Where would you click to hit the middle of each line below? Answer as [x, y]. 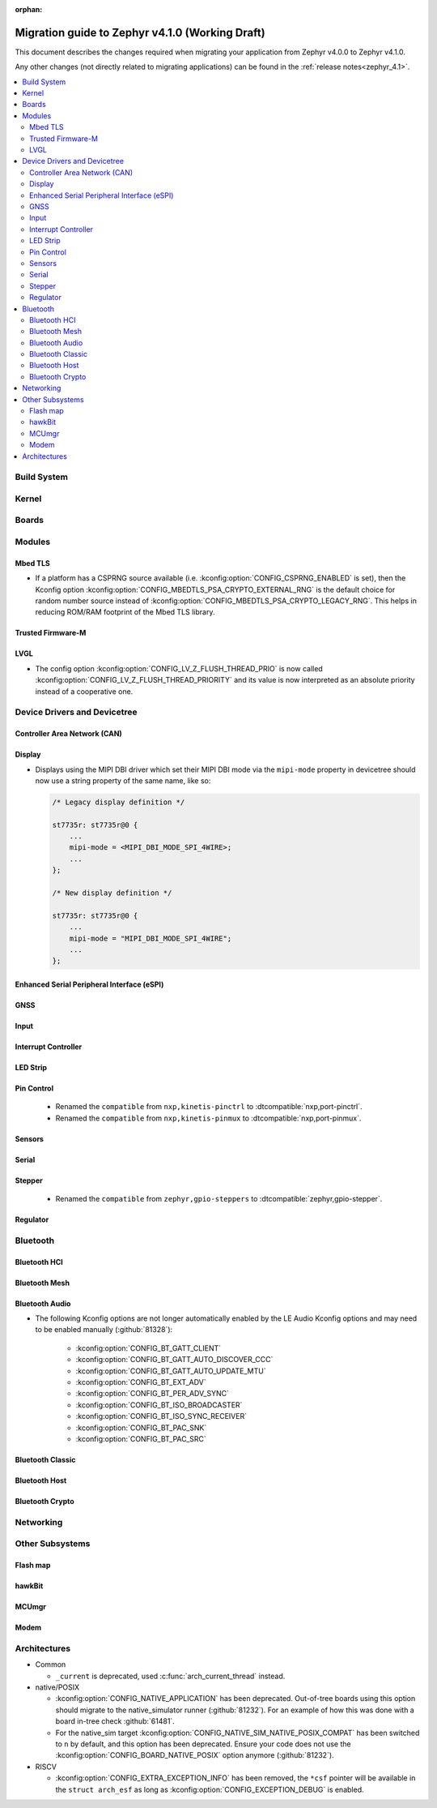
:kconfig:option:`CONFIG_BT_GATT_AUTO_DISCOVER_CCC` [174, 1360]
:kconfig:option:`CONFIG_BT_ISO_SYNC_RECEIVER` [161, 1416]
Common [51, 1664]
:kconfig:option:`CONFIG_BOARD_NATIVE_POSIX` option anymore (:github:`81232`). [195, 1755]
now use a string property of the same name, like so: [123, 780]
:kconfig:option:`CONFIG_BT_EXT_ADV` [141, 1382]
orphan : [29, 9]
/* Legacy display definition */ [119, 802]
